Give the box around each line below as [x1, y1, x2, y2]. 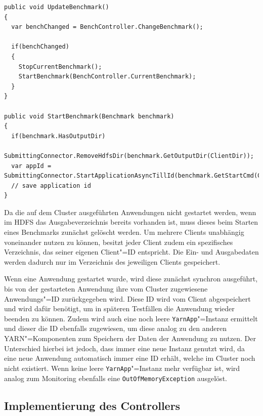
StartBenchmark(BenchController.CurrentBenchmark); [18, 73, 196, 80]
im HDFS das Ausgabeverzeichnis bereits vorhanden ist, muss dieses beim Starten [4, 217, 258, 227]
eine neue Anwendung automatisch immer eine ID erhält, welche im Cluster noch [4, 353, 255, 363]
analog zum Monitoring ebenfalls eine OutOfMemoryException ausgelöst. [4, 372, 227, 383]
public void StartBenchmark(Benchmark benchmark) [4, 112, 174, 120]
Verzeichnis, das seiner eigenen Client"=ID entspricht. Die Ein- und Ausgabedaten [4, 246, 259, 257]
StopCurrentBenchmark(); [18, 63, 102, 70]
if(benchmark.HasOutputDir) [11, 132, 106, 140]
